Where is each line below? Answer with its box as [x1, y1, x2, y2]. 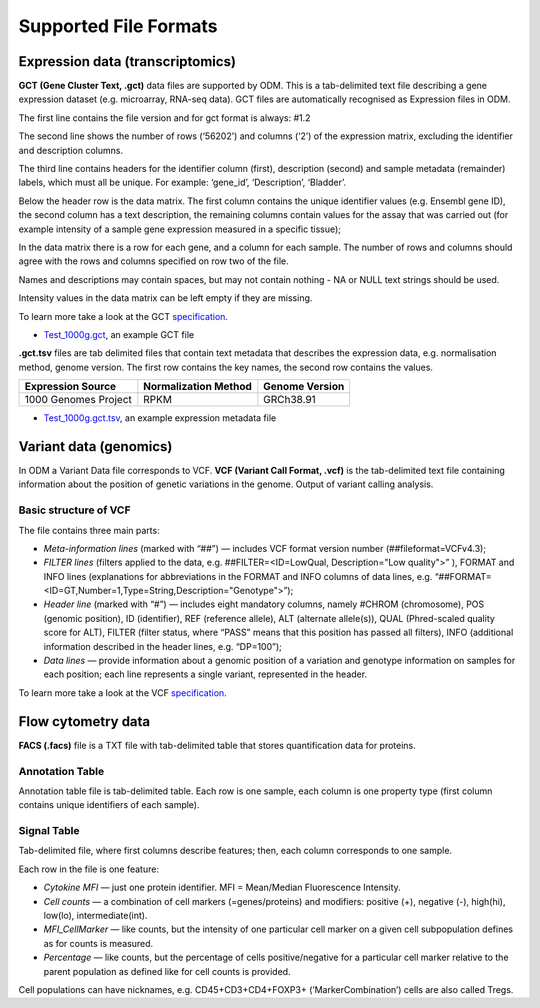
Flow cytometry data [18, 713, 151, 730]
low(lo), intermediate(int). [43, 909, 148, 921]
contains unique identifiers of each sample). [18, 799, 200, 811]
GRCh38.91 [263, 393, 317, 407]
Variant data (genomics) [18, 438, 173, 455]
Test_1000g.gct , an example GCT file [43, 328, 195, 340]
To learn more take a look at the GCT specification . [18, 310, 229, 322]
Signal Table [18, 824, 80, 838]
